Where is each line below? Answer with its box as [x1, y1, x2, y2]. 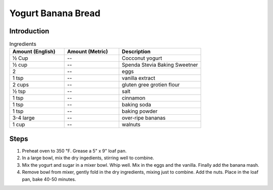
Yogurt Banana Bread [9, 8, 101, 19]
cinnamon [121, 94, 146, 102]
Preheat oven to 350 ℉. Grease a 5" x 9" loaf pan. [22, 148, 127, 154]
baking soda [121, 101, 151, 108]
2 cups [12, 81, 29, 88]
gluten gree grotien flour [121, 81, 180, 88]
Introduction [9, 27, 50, 35]
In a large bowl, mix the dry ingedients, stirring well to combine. [22, 155, 154, 161]
